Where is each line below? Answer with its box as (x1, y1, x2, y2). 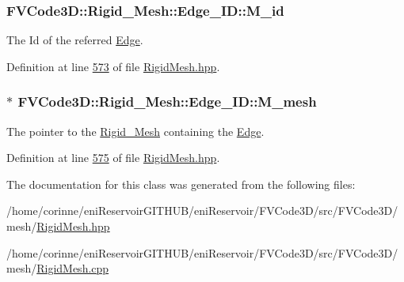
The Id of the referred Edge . (6, 32, 143, 48)
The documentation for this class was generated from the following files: (6, 175, 356, 192)
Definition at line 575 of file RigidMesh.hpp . (6, 149, 220, 166)
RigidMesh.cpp (36, 260, 109, 276)
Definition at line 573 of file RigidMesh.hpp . (6, 58, 220, 74)
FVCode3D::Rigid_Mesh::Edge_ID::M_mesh (17, 92, 317, 111)
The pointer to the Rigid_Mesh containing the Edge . (6, 122, 265, 139)
